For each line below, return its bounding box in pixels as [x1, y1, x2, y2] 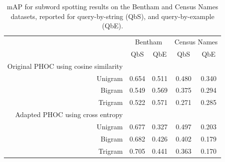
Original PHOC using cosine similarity [7, 61, 123, 71]
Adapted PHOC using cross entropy [15, 109, 123, 120]
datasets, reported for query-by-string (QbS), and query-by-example [10, 11, 215, 21]
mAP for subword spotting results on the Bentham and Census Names [7, 1, 219, 11]
